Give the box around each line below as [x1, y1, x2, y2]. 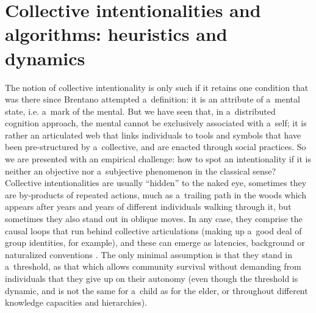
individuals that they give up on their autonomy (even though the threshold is [5, 272, 298, 284]
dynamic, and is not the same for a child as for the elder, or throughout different [5, 284, 308, 297]
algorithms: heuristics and [5, 21, 228, 46]
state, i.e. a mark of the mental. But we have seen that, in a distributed [5, 104, 276, 117]
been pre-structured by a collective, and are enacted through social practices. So [5, 140, 306, 153]
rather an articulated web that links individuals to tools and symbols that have [5, 128, 301, 141]
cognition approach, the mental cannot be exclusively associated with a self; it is [5, 117, 307, 129]
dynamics [5, 45, 85, 70]
